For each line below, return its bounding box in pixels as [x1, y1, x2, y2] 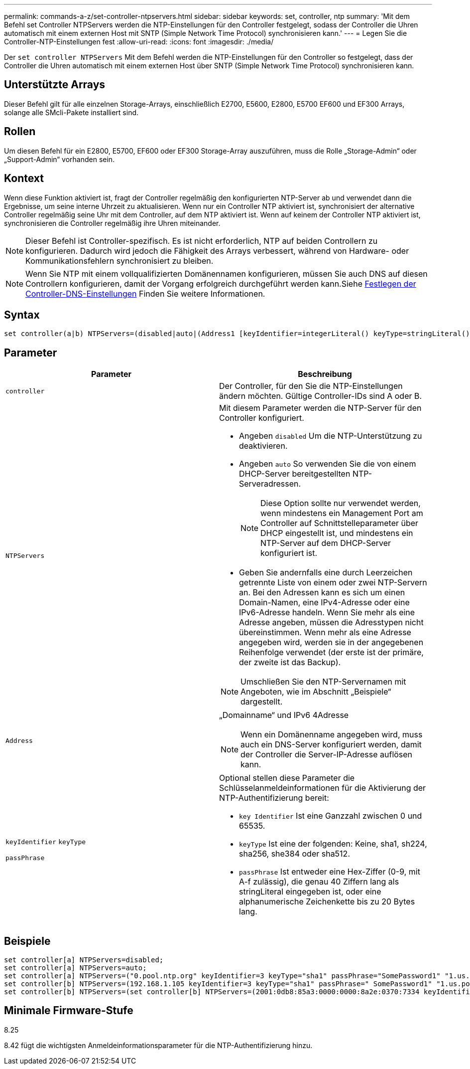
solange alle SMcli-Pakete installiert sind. [4, 108, 139, 117]
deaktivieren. [239, 441, 288, 451]
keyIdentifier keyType [5, 838, 86, 846]
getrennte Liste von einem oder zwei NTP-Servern [239, 577, 427, 588]
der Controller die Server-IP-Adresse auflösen [240, 749, 413, 760]
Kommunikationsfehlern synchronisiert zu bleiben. [25, 255, 214, 266]
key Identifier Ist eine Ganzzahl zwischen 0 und [239, 811, 422, 821]
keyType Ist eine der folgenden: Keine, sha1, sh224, [239, 839, 427, 849]
